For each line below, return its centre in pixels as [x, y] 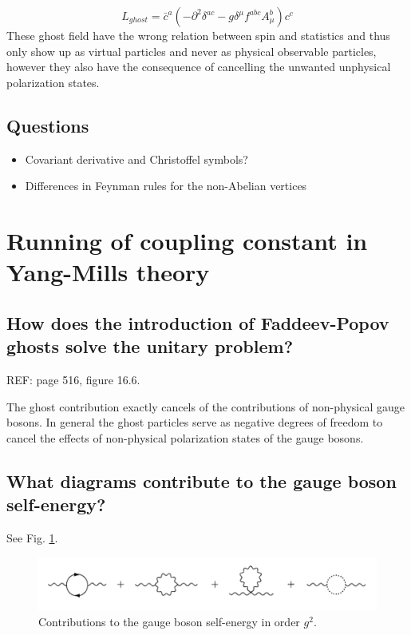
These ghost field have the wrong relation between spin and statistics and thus [198, 35]
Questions [48, 125]
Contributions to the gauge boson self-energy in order [169, 622]
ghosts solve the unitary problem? [150, 346]
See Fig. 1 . [32, 537]
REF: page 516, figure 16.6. [73, 379]
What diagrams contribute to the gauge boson [202, 480]
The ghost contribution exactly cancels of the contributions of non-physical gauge [205, 406]
